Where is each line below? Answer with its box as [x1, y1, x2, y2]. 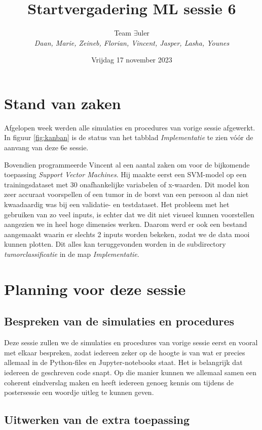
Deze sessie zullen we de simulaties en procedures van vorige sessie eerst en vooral [4, 337, 258, 348]
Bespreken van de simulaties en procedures [4, 313, 235, 329]
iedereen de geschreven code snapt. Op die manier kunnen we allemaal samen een [4, 367, 257, 377]
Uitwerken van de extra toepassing [4, 412, 190, 427]
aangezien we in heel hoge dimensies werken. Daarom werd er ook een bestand [4, 219, 247, 229]
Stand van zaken [4, 92, 121, 113]
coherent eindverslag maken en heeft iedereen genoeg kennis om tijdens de [4, 377, 234, 387]
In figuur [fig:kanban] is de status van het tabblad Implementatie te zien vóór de [4, 132, 253, 143]
